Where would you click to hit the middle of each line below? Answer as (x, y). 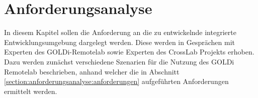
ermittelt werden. (31, 91)
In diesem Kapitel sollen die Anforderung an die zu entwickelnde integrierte (120, 32)
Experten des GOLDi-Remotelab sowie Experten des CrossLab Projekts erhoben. (129, 52)
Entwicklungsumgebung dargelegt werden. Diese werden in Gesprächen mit (119, 42)
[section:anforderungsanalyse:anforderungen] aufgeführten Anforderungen (116, 81)
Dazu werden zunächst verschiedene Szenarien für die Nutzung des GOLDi (119, 61)
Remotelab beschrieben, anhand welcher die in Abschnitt (92, 71)
